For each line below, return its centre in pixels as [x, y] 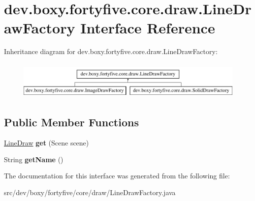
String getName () [34, 159]
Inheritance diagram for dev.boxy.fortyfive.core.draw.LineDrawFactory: [111, 51]
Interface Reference [148, 28]
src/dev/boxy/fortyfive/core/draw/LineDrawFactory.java [90, 192]
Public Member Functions [71, 122]
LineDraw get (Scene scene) [47, 143]
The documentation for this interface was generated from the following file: [117, 176]
